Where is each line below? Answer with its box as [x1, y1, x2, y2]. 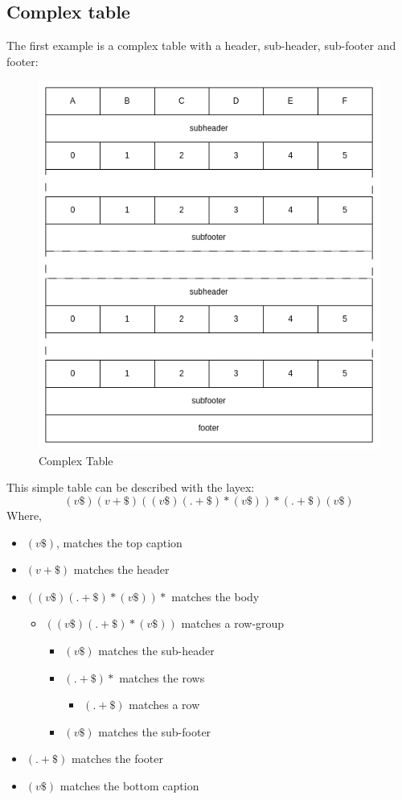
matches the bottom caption [59, 777, 199, 794]
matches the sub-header [98, 641, 215, 658]
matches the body [171, 588, 260, 604]
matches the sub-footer [98, 723, 211, 740]
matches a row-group [181, 615, 285, 632]
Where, [6, 507, 42, 524]
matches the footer [71, 750, 164, 767]
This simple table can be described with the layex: [6, 479, 255, 496]
